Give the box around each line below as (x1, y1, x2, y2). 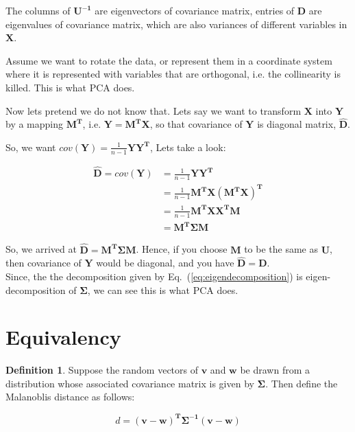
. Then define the (265, 376, 338, 390)
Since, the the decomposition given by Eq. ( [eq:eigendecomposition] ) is (5, 269, 303, 283)
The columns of (5, 3, 71, 17)
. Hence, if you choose (136, 242, 228, 256)
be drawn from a (240, 363, 310, 377)
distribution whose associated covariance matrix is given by (5, 376, 254, 390)
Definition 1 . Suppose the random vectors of (5, 363, 199, 377)
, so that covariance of (149, 117, 243, 131)
